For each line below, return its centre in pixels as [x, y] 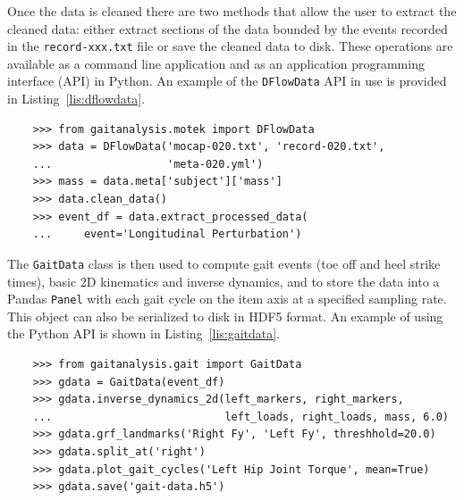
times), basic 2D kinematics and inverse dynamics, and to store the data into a [224, 281]
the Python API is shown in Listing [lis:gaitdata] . [144, 333]
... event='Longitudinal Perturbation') [167, 234]
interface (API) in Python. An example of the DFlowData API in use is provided [227, 81]
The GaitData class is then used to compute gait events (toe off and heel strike [224, 263]
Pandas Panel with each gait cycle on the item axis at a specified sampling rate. [227, 299]
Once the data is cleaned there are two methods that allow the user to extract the [232, 11]
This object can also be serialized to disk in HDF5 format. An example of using [225, 316]
